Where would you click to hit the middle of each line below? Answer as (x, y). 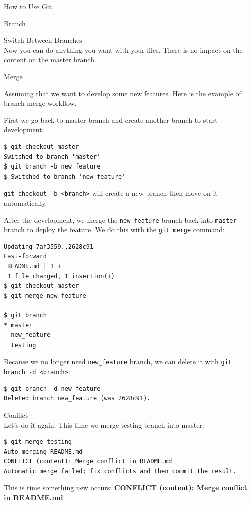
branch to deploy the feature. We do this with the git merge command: (114, 229)
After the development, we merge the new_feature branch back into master (120, 219)
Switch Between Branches (43, 40)
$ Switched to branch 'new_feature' (65, 176)
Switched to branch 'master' (52, 157)
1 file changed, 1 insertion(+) (61, 276)
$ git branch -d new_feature (52, 388)
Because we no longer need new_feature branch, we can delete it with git (118, 361)
